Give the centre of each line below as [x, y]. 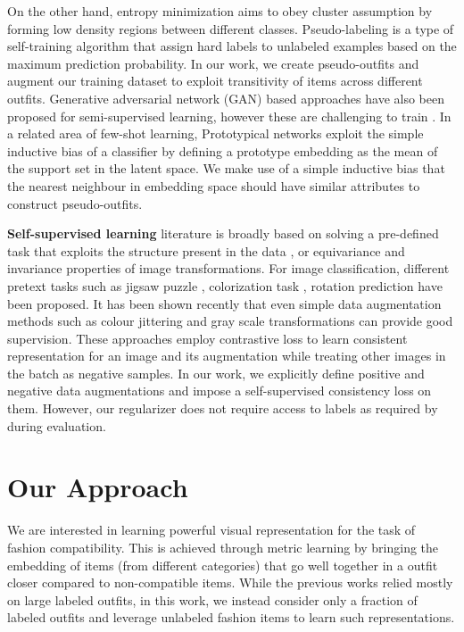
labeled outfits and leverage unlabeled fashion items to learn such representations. [231, 617]
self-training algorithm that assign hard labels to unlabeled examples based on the [232, 46]
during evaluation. [57, 425]
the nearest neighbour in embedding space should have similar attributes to [214, 185]
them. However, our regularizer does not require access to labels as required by [223, 408]
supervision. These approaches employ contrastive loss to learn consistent [207, 338]
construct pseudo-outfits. [75, 203]
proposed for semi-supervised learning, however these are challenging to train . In [229, 116]
